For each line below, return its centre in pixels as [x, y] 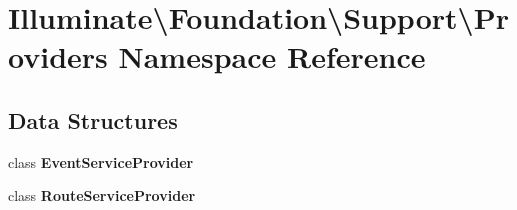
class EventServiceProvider [101, 161]
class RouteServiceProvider [102, 195]
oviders [58, 56]
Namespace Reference [272, 56]
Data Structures [93, 119]
